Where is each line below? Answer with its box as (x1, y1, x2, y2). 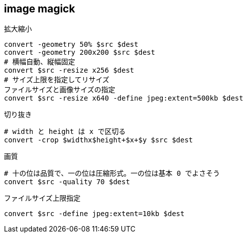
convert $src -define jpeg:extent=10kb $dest (4, 210, 185, 218)
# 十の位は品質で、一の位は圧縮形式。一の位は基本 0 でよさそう (4, 169, 220, 178)
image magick (4, 2, 75, 15)
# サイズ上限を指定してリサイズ (4, 76, 110, 84)
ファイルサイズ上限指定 (4, 194, 81, 203)
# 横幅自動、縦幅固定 (4, 58, 75, 66)
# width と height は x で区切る (4, 127, 126, 136)
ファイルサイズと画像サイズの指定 (4, 86, 116, 94)
